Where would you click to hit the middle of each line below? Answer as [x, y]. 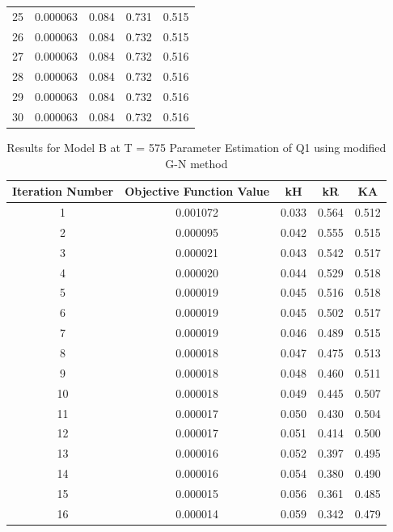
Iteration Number [63, 191]
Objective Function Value [197, 191]
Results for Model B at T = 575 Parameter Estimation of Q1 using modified [196, 148]
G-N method [196, 163]
